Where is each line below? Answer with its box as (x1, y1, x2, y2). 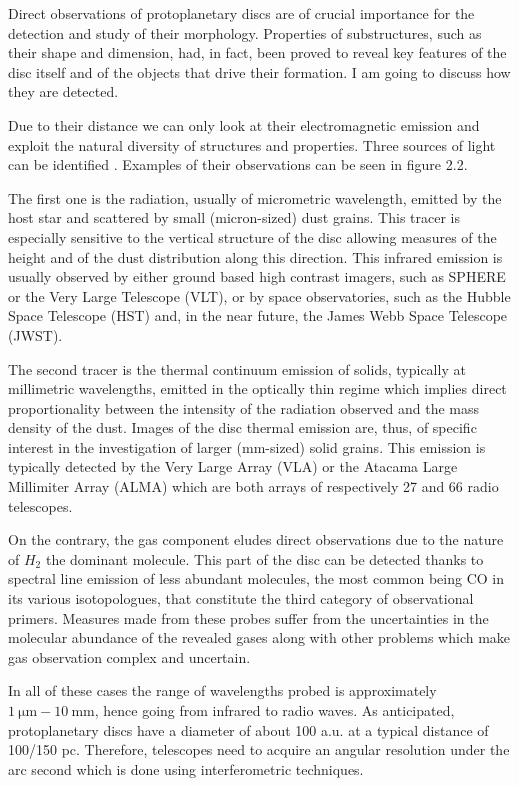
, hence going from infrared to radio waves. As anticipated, (94, 700, 455, 720)
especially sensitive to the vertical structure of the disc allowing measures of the (8, 226, 497, 247)
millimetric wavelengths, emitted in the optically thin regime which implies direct (8, 378, 507, 399)
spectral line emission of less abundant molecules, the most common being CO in (8, 568, 504, 589)
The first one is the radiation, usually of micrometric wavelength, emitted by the (8, 187, 502, 208)
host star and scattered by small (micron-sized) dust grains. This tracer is (8, 207, 461, 228)
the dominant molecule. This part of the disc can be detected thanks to (45, 548, 484, 569)
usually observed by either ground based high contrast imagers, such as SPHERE (8, 266, 506, 287)
